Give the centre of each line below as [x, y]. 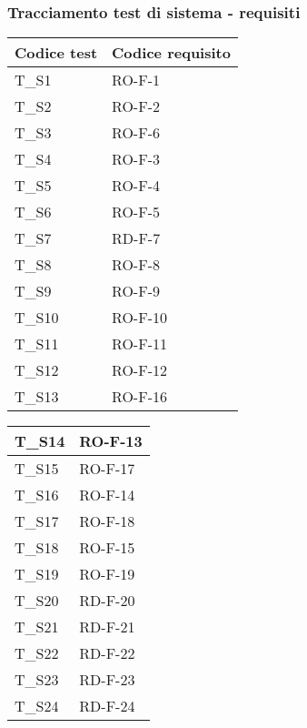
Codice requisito [171, 53]
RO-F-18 [107, 521]
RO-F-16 [139, 397]
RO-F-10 [139, 318]
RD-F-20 [107, 601]
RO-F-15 [107, 548]
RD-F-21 [107, 627]
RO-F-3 [136, 159]
